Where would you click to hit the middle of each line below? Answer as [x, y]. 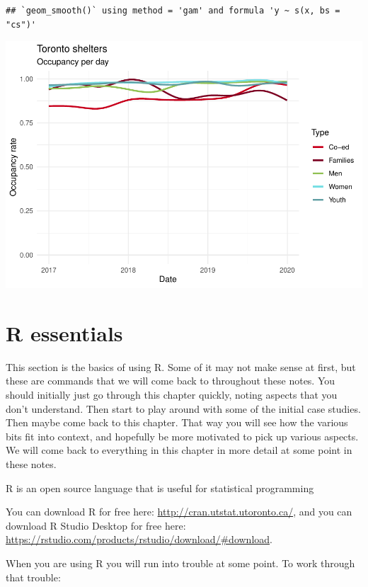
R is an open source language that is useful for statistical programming [160, 488]
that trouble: [33, 577]
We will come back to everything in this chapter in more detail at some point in [179, 450]
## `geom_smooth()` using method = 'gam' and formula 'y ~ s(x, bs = [173, 11]
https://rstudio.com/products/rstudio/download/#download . [139, 539]
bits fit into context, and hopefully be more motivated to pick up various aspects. [182, 436]
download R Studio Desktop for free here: [96, 525]
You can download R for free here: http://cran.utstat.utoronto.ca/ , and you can [179, 512]
